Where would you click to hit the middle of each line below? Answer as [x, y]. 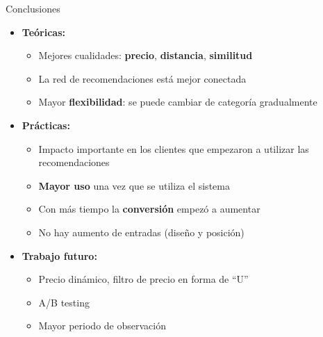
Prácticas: [46, 125]
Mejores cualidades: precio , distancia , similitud [146, 55]
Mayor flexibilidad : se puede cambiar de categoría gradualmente [178, 102]
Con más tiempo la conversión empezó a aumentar [149, 209]
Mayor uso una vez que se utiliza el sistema [134, 185]
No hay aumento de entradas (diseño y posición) [141, 232]
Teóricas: [43, 32]
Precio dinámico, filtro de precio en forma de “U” [143, 279]
